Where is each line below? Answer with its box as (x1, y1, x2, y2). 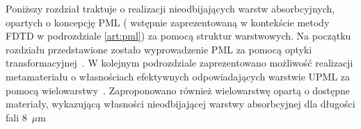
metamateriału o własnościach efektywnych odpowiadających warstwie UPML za (6, 69, 351, 83)
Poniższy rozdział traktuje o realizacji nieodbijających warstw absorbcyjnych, (6, 1, 335, 15)
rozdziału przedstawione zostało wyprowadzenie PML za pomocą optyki (6, 42, 312, 56)
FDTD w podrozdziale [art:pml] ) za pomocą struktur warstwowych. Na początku (6, 28, 351, 43)
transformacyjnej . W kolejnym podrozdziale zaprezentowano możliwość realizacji (6, 55, 353, 70)
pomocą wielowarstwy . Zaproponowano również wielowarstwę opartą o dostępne (6, 83, 351, 97)
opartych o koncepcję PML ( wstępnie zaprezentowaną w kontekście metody (6, 15, 330, 29)
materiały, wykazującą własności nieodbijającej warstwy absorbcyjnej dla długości (6, 96, 355, 111)
